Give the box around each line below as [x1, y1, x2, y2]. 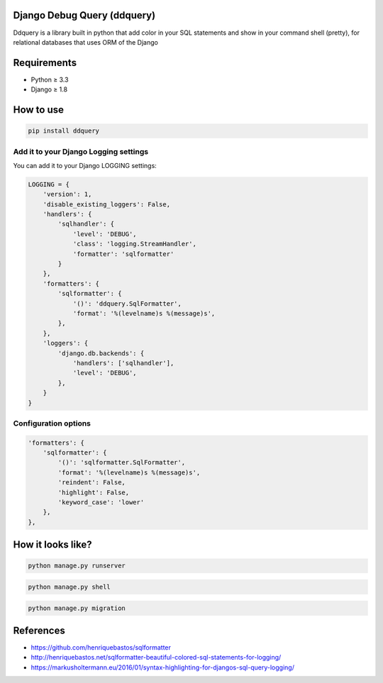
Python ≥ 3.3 [30, 75, 69, 84]
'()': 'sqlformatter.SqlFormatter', [57, 458, 186, 467]
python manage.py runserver [28, 562, 126, 570]
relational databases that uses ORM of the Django [13, 38, 159, 46]
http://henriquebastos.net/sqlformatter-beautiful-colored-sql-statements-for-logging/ [30, 653, 282, 662]
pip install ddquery [28, 127, 99, 135]
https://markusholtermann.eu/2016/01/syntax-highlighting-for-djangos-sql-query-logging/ [30, 663, 294, 672]
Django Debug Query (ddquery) [13, 9, 156, 21]
